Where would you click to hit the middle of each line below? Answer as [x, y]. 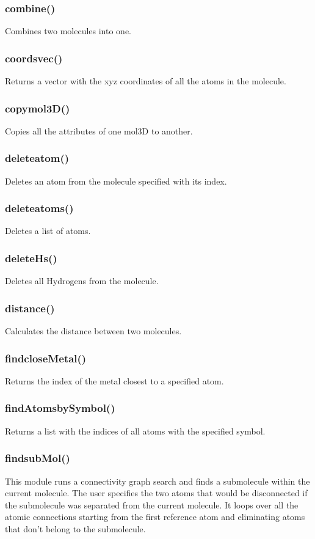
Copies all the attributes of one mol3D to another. [99, 130]
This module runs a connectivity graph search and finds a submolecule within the [157, 481]
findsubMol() [38, 458]
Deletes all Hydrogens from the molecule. [82, 281]
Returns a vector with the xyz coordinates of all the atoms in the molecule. [146, 81]
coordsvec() [34, 58]
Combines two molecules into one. [68, 31]
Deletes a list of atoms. [48, 231]
